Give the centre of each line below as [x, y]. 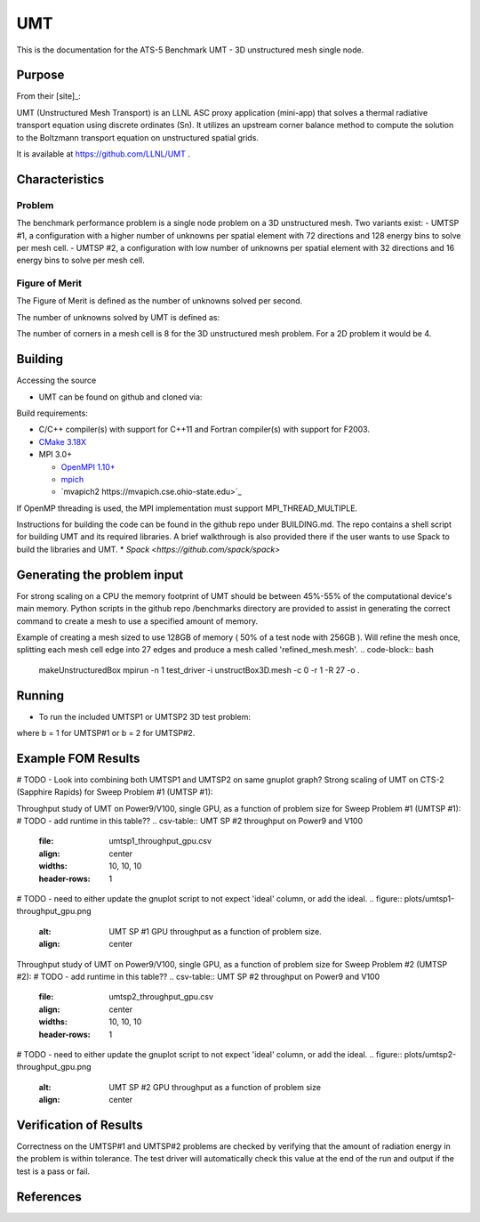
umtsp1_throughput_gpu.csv [160, 841]
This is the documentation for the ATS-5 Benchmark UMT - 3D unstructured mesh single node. [190, 50]
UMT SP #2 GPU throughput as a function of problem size [215, 1087]
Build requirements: [52, 413]
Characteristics [60, 179]
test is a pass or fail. [53, 1171]
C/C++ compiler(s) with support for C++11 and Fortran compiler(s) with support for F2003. [204, 429]
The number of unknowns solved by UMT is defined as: [118, 317]
